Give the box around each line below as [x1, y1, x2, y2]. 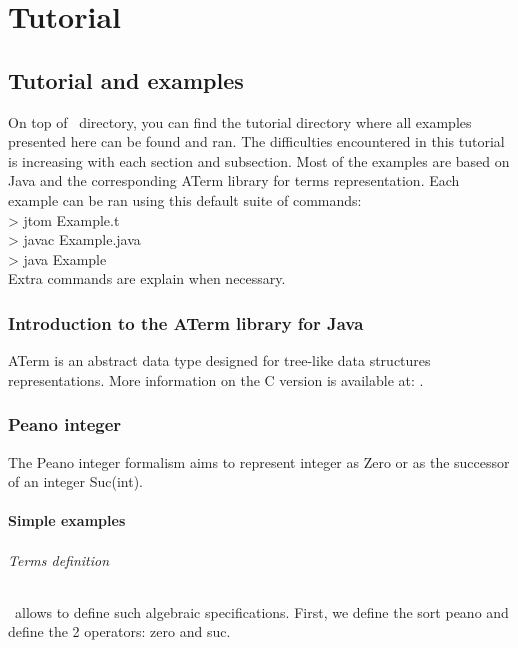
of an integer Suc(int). [8, 471, 144, 492]
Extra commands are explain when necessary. [8, 268, 286, 289]
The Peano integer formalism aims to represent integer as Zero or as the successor [8, 451, 510, 472]
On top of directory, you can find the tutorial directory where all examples [8, 111, 472, 132]
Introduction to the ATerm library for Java [8, 310, 364, 335]
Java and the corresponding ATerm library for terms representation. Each [8, 170, 460, 191]
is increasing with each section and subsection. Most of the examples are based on [8, 150, 510, 171]
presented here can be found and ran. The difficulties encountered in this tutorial [8, 131, 505, 152]
